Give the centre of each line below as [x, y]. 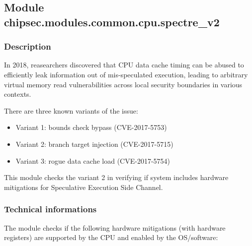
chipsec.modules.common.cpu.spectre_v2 [112, 22]
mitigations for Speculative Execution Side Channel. [84, 187]
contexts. [18, 94]
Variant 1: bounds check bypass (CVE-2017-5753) [91, 127]
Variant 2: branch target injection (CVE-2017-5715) [94, 144]
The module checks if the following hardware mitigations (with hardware [115, 227]
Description [28, 46]
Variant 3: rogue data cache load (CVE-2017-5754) [93, 160]
